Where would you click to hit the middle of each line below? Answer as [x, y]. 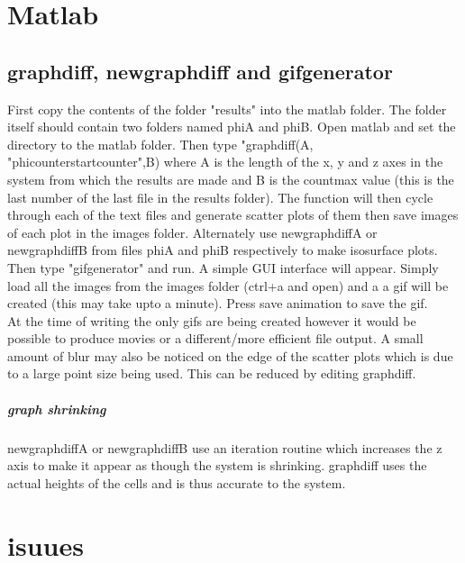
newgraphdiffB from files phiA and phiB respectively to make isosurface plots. [223, 250]
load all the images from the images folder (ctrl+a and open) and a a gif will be [228, 285]
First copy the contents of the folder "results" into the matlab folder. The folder [227, 109]
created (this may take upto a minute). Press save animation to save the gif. [218, 303]
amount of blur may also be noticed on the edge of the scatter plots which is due [230, 355]
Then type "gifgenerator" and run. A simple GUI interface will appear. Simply [223, 267]
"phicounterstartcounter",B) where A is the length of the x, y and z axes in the [225, 162]
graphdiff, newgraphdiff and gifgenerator [200, 71]
